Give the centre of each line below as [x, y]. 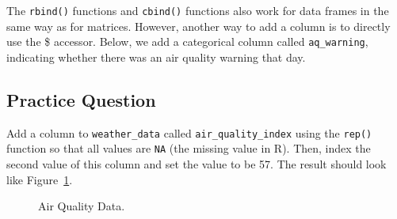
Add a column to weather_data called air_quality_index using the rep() [189, 132]
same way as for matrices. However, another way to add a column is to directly [198, 26]
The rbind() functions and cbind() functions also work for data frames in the [198, 10]
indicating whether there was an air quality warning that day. [156, 57]
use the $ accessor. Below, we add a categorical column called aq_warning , [187, 42]
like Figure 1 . [40, 179]
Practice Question [81, 99]
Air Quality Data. [82, 206]
